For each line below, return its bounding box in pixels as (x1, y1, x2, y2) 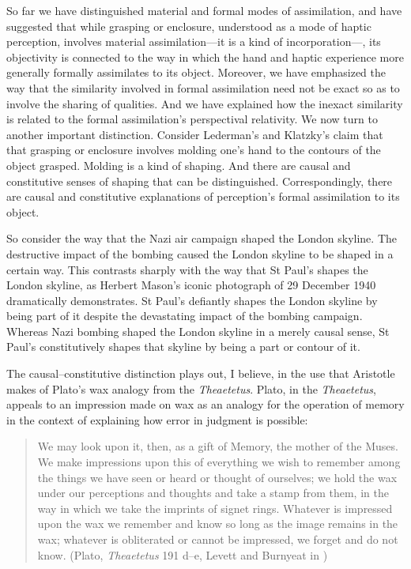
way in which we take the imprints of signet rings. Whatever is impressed (37, 499, 393, 516)
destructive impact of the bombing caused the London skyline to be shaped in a (6, 245, 394, 262)
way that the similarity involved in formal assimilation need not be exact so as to (6, 79, 400, 96)
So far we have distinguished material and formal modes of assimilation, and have (6, 2, 402, 18)
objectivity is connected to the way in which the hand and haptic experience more (6, 48, 404, 65)
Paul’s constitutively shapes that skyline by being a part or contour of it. (6, 338, 360, 355)
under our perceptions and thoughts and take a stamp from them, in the (37, 484, 389, 501)
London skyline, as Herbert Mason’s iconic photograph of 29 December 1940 (6, 277, 376, 293)
